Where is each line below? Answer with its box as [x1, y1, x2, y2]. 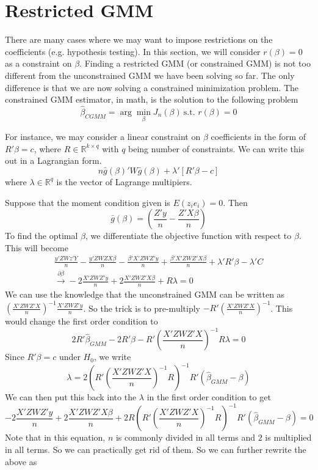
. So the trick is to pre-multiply [83, 301, 200, 314]
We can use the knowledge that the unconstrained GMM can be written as [5, 288, 285, 301]
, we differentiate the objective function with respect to [85, 229, 292, 242]
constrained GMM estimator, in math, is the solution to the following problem [5, 93, 298, 106]
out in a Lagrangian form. [5, 154, 102, 167]
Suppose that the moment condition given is [5, 196, 170, 208]
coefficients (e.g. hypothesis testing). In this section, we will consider [5, 45, 261, 57]
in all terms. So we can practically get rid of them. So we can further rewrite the [5, 443, 306, 456]
